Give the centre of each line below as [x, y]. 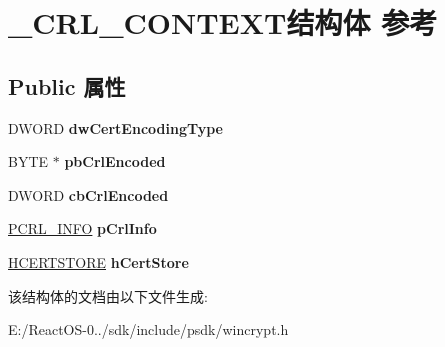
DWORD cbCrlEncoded [88, 194]
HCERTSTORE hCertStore [98, 261]
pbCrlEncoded [115, 161]
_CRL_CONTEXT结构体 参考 [223, 22]
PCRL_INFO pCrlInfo [82, 228]
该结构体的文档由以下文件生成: [108, 295]
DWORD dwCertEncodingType [115, 127]
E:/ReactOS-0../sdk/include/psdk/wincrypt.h [148, 329]
